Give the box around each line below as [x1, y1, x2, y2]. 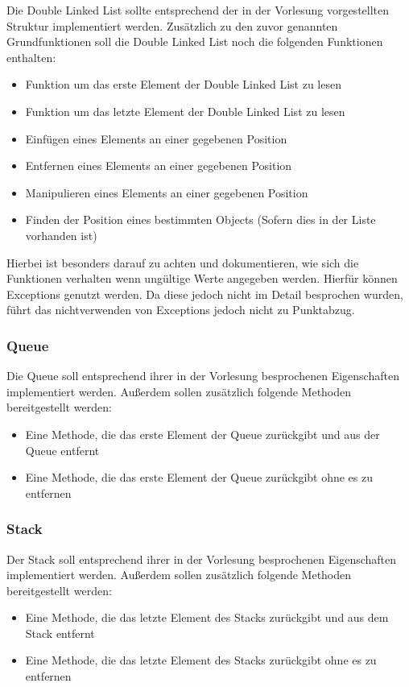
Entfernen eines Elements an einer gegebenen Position [25, 157, 292, 174]
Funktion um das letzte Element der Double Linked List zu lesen [25, 102, 345, 119]
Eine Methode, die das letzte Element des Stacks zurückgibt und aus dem [25, 609, 389, 626]
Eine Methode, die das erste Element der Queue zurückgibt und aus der [25, 425, 380, 442]
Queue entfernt [25, 441, 100, 458]
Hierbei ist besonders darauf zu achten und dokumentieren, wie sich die [6, 254, 359, 271]
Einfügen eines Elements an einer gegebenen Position [25, 130, 287, 147]
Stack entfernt [25, 624, 95, 641]
